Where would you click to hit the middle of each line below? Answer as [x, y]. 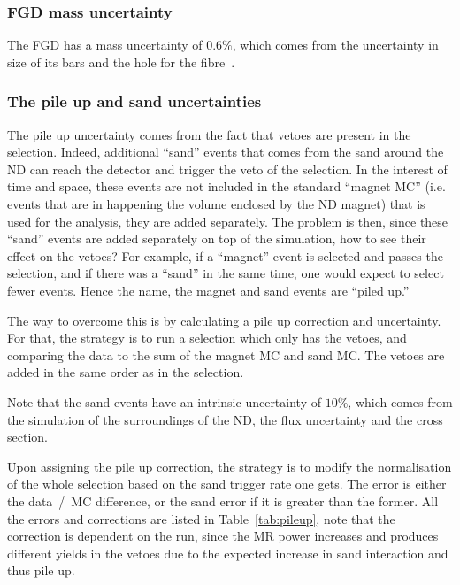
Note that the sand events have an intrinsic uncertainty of [164, 401]
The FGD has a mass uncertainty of [105, 45]
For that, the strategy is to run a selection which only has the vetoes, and [207, 338]
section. [27, 437]
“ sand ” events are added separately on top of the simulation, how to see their [217, 239]
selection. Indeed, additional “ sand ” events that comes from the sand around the [226, 152]
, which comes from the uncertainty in [335, 45]
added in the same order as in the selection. [126, 372]
